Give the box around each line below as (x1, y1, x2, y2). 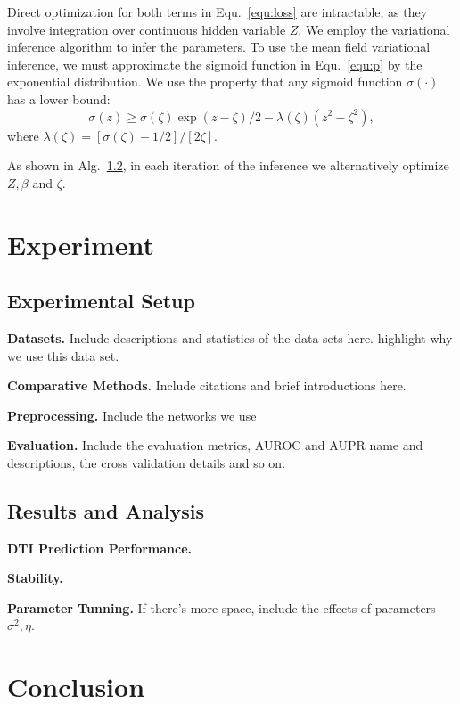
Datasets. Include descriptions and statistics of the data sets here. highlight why (7, 328, 453, 347)
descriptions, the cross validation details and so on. (7, 453, 286, 471)
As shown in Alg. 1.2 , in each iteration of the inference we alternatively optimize (7, 156, 449, 175)
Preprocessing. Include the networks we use (7, 405, 257, 424)
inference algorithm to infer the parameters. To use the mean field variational (7, 37, 431, 56)
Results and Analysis (7, 496, 205, 524)
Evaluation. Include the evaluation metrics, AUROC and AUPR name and (7, 436, 423, 454)
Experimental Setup (7, 287, 195, 315)
